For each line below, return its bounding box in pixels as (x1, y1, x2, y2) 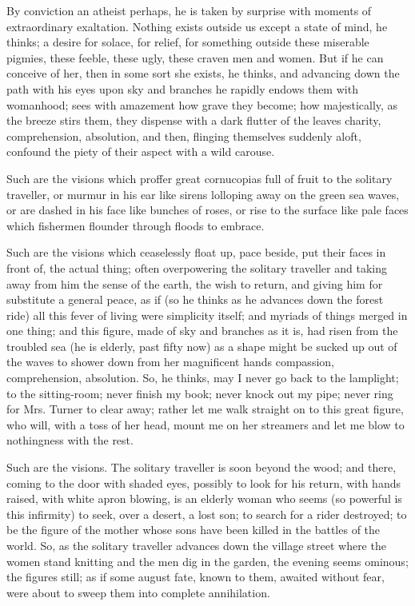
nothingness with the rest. (6, 432, 134, 449)
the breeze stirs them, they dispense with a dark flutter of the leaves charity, (6, 112, 381, 129)
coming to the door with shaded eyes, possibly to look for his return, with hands (6, 474, 401, 491)
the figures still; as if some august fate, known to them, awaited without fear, (6, 568, 385, 585)
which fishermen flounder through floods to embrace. (6, 217, 265, 233)
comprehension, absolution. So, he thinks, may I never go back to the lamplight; (6, 369, 399, 386)
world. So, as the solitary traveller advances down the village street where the (6, 537, 386, 553)
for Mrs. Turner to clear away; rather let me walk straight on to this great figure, (6, 401, 404, 417)
